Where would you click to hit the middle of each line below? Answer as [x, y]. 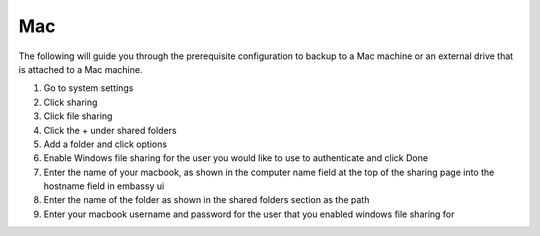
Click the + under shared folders [110, 130]
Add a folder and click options [105, 144]
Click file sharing [78, 116]
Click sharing [70, 102]
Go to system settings [88, 88]
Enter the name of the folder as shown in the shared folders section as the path [206, 200]
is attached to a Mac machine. [80, 69]
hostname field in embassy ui [104, 186]
